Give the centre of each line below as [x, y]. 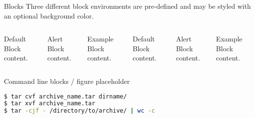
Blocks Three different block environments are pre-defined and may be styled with [127, 6]
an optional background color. [49, 15]
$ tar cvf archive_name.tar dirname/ [65, 96]
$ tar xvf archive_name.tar [50, 104]
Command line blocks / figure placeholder [67, 81]
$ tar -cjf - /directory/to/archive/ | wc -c [79, 111]
